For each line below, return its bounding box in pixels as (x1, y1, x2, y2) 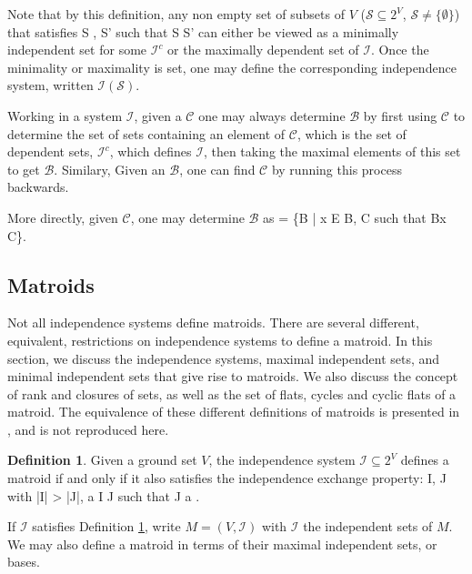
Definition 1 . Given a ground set (7, 450, 197, 469)
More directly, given (7, 207, 118, 227)
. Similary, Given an (54, 159, 166, 178)
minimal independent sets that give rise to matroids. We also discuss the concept (7, 367, 458, 386)
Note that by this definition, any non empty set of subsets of (7, 5, 345, 23)
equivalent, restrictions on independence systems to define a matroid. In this (7, 330, 433, 349)
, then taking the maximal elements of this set (203, 142, 461, 161)
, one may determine (130, 207, 245, 227)
